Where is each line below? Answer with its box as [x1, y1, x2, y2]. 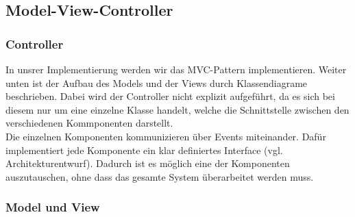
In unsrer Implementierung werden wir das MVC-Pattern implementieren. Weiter [5, 62, 347, 76]
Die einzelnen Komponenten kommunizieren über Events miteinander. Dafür [5, 129, 326, 143]
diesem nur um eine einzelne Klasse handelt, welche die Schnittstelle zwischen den [5, 102, 350, 116]
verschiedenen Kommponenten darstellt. [5, 116, 173, 130]
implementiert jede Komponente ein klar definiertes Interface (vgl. [5, 142, 283, 157]
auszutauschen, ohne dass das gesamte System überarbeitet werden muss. [5, 169, 314, 183]
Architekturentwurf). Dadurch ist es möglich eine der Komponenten [5, 156, 290, 170]
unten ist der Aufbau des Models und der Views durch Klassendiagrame [5, 75, 308, 90]
